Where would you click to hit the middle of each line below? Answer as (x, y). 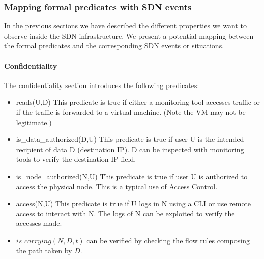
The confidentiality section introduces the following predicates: (102, 85)
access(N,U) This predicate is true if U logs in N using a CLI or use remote (134, 203)
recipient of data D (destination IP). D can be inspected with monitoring (130, 149)
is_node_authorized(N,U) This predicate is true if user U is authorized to (132, 176)
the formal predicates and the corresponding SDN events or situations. (114, 46)
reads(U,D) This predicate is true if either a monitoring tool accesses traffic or (138, 102)
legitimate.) (34, 122)
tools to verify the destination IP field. (76, 159)
